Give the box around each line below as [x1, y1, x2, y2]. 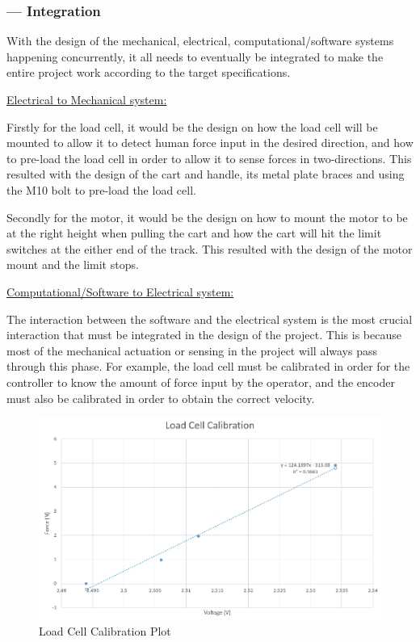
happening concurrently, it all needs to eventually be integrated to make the [6, 48, 384, 65]
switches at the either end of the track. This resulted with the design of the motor [6, 240, 413, 257]
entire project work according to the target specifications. [6, 64, 291, 81]
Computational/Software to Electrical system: [6, 283, 234, 300]
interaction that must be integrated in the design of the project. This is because [6, 326, 401, 343]
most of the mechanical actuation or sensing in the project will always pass [6, 342, 378, 359]
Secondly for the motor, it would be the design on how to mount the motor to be [6, 208, 408, 225]
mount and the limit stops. [6, 256, 139, 273]
